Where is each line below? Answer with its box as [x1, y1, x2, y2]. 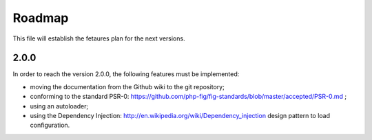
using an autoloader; [30, 102, 89, 110]
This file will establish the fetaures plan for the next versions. [12, 34, 185, 43]
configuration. [30, 121, 70, 130]
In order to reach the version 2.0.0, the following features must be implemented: [12, 70, 240, 78]
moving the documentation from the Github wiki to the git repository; [30, 82, 225, 91]
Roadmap [12, 10, 69, 25]
